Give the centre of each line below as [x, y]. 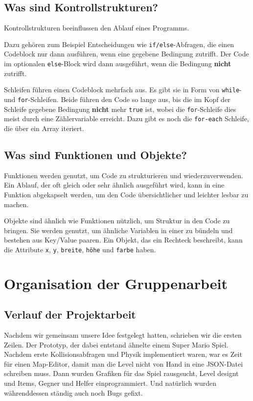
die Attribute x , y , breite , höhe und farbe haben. [80, 249]
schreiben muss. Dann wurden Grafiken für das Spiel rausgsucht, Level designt [121, 373]
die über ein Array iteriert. [44, 128]
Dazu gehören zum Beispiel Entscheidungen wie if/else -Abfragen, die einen [119, 44]
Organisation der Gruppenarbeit [116, 283]
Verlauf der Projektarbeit [70, 314]
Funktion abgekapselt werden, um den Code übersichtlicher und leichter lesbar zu [126, 194]
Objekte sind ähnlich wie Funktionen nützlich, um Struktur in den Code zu [117, 221]
